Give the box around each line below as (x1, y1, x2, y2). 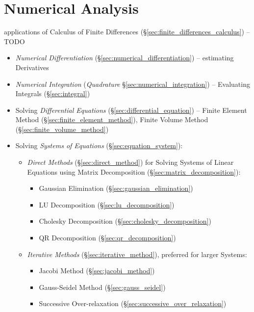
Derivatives (15, 62, 49, 72)
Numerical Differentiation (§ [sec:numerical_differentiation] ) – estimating (15, 52, 234, 63)
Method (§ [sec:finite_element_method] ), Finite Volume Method (15, 114, 208, 125)
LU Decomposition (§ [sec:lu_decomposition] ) (39, 199, 175, 209)
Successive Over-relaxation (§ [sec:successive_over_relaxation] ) (39, 298, 227, 309)
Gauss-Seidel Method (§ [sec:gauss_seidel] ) (39, 282, 166, 292)
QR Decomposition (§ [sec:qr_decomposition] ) (39, 233, 176, 243)
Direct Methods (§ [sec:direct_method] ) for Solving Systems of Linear (27, 157, 234, 167)
